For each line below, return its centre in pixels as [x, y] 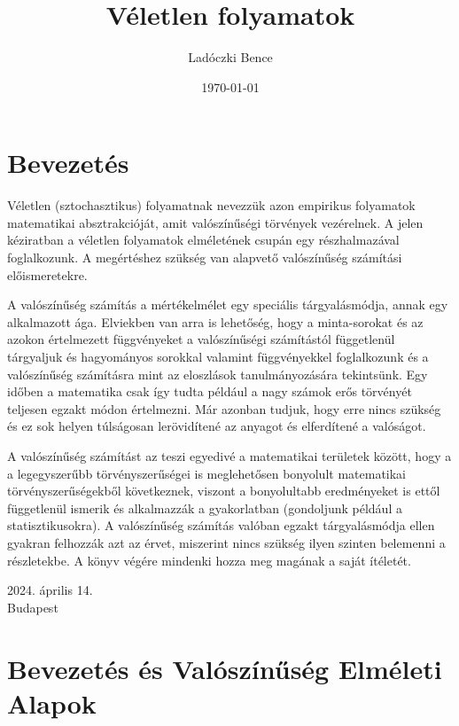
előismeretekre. [47, 274]
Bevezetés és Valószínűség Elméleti [225, 668]
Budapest [33, 607]
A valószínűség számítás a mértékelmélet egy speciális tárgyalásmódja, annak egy [228, 304]
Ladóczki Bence [230, 57]
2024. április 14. [50, 590]
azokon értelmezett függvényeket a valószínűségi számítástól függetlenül [201, 339]
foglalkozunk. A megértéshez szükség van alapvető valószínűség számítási [205, 258]
